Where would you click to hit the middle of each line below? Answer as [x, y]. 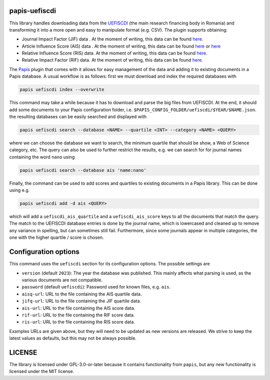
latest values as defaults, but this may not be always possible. [73, 338]
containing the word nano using [42, 157]
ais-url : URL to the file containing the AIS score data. [78, 308]
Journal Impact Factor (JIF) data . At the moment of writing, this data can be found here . [112, 39]
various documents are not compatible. [62, 280]
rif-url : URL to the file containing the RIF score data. [78, 315]
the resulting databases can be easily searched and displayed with [78, 117]
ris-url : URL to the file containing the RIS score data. [78, 322]
